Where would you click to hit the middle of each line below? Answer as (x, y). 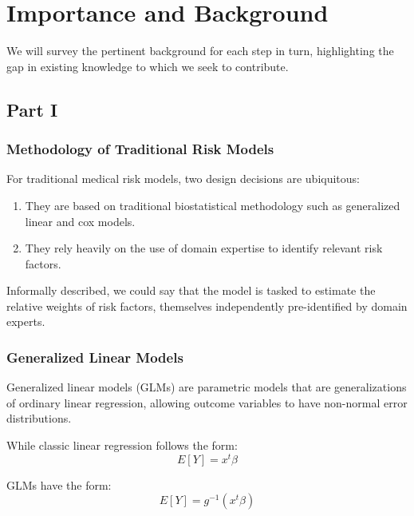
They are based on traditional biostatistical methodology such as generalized (213, 205)
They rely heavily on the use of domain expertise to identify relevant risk (204, 248)
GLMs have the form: (59, 484)
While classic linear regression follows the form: (122, 445)
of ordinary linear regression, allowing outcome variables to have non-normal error (207, 402)
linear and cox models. (80, 221)
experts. (26, 322)
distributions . (39, 418)
